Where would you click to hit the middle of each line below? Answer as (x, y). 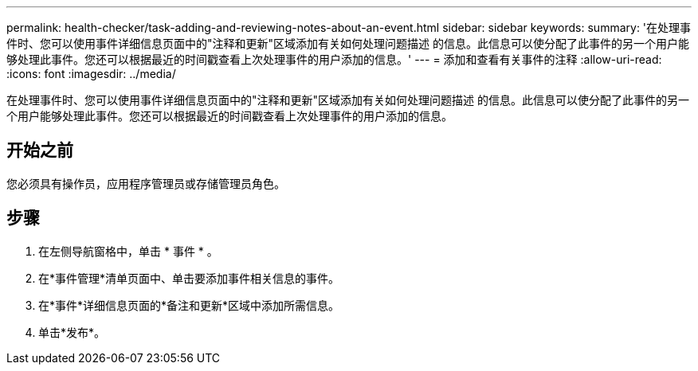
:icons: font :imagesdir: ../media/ (91, 74)
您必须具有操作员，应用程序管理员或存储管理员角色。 (146, 183)
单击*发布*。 (72, 332)
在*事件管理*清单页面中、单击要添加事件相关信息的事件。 (189, 278)
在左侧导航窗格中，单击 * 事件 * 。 (128, 251)
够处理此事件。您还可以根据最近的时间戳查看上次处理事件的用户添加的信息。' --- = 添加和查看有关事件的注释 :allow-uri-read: (334, 59)
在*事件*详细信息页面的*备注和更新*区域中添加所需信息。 (189, 305)
